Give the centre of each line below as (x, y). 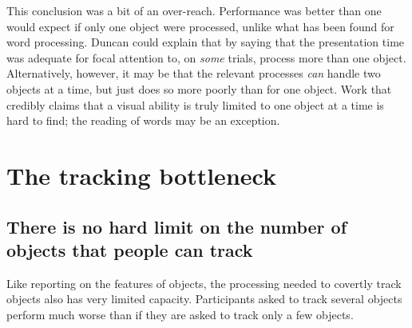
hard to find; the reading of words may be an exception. (143, 120)
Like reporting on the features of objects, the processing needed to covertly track (204, 283)
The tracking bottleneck (141, 175)
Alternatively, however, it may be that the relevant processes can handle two (194, 73)
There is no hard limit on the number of (177, 226)
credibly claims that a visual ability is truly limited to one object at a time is (195, 104)
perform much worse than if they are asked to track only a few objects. (180, 314)
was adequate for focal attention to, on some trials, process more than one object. (206, 57)
